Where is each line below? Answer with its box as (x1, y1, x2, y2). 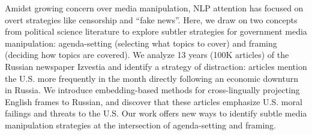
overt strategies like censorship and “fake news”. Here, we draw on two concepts (5, 13, 298, 26)
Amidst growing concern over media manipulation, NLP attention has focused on (5, 2, 304, 14)
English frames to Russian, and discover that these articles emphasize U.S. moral (5, 95, 302, 108)
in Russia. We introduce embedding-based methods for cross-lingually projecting (5, 84, 300, 96)
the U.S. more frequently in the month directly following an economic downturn (5, 72, 299, 84)
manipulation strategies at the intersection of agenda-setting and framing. (5, 118, 276, 131)
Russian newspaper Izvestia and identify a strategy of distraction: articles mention (5, 60, 307, 72)
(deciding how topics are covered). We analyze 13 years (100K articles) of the (5, 48, 289, 61)
